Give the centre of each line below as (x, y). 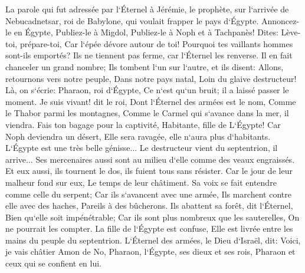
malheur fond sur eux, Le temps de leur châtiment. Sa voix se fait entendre (141, 182)
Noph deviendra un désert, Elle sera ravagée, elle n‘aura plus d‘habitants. (138, 136)
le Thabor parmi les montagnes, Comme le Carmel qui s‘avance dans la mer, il (147, 113)
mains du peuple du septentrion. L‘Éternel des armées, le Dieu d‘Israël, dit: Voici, (153, 240)
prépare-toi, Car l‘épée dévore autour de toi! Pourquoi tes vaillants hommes (156, 43)
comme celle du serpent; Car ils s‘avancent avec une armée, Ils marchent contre (148, 194)
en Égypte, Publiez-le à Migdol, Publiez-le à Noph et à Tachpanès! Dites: (146, 32)
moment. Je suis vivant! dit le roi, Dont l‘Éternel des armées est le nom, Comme (151, 101)
